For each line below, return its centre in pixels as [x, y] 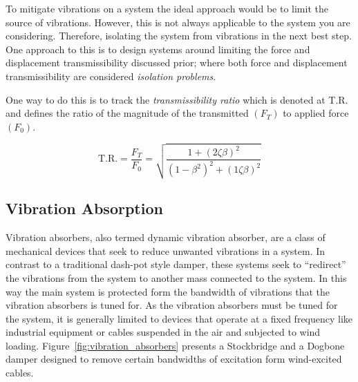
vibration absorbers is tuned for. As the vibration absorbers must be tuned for [172, 305]
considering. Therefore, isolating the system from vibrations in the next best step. [179, 36]
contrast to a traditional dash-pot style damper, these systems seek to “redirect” [176, 264]
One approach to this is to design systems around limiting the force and [158, 49]
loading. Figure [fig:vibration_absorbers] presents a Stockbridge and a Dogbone [175, 345]
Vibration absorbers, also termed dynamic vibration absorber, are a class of [166, 237]
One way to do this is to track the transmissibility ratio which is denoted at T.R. [177, 99]
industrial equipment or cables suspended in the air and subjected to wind [163, 332]
